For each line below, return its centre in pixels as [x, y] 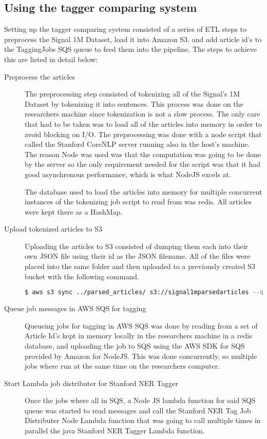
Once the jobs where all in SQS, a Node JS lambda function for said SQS [140, 400]
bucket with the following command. [82, 276]
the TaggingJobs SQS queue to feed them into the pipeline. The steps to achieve [130, 49]
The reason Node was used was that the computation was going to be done [143, 154]
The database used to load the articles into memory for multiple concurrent [144, 191]
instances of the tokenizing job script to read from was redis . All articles [138, 202]
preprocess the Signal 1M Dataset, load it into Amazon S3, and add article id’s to [133, 39]
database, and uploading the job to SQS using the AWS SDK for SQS [135, 345]
